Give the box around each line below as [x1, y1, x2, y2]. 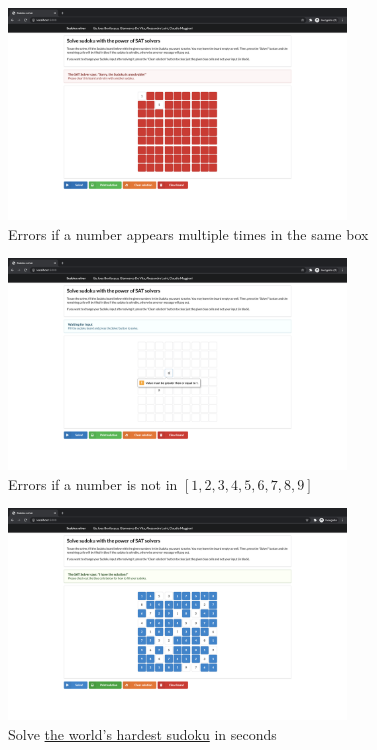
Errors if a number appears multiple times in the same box [8, 223, 369, 244]
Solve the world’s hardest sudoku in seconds [8, 723, 277, 744]
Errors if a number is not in [8, 473, 178, 494]
